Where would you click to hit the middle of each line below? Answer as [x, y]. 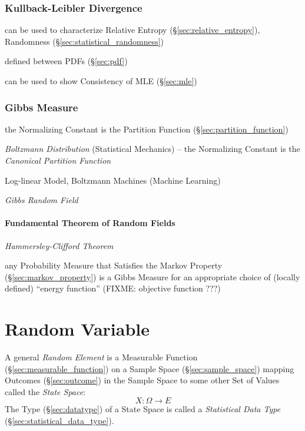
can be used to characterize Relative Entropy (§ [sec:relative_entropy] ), [132, 30]
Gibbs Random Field [42, 200]
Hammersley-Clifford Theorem [59, 245]
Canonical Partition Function [58, 160]
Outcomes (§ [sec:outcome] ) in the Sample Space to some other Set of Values [142, 380]
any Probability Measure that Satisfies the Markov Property [114, 265]
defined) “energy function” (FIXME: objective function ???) [113, 288]
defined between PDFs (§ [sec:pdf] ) [66, 61]
